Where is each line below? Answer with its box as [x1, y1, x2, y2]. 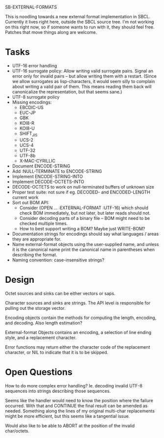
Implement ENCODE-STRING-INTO [12, 173, 83, 179]
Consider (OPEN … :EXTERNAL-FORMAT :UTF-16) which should [19, 205, 148, 211]
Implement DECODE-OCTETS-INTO [12, 179, 85, 185]
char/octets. [5, 428, 29, 434]
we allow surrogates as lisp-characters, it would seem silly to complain [12, 78, 155, 84]
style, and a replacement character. [5, 334, 77, 340]
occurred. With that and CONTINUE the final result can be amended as [5, 403, 148, 409]
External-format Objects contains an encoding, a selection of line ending [5, 329, 152, 335]
